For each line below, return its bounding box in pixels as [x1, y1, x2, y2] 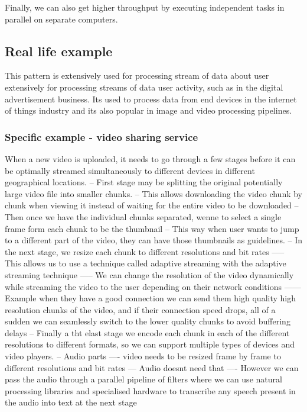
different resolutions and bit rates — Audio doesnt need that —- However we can [5, 361, 299, 374]
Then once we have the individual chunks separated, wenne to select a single [5, 210, 282, 223]
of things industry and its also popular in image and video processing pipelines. [5, 104, 292, 117]
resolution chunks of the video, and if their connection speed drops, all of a [5, 303, 276, 316]
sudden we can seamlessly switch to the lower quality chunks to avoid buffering [5, 315, 290, 327]
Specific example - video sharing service [5, 129, 198, 144]
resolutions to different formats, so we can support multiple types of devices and [5, 338, 295, 350]
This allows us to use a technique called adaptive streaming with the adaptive [5, 257, 286, 269]
